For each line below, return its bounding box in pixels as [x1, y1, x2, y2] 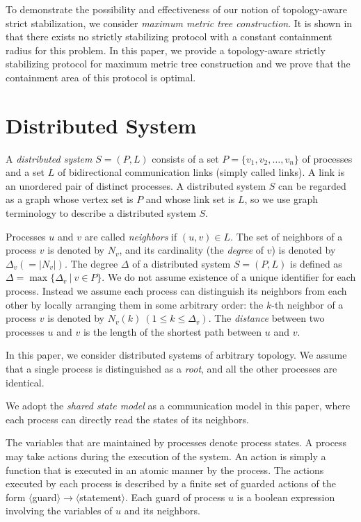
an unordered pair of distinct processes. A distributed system [6, 178, 266, 193]
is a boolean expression [236, 489, 335, 504]
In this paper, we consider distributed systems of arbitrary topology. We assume [6, 348, 347, 362]
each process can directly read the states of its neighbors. [6, 411, 249, 426]
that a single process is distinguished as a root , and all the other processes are [6, 361, 337, 375]
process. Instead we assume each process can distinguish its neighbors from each [6, 284, 347, 298]
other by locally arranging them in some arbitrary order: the [6, 297, 264, 311]
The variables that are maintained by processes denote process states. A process [6, 435, 347, 450]
